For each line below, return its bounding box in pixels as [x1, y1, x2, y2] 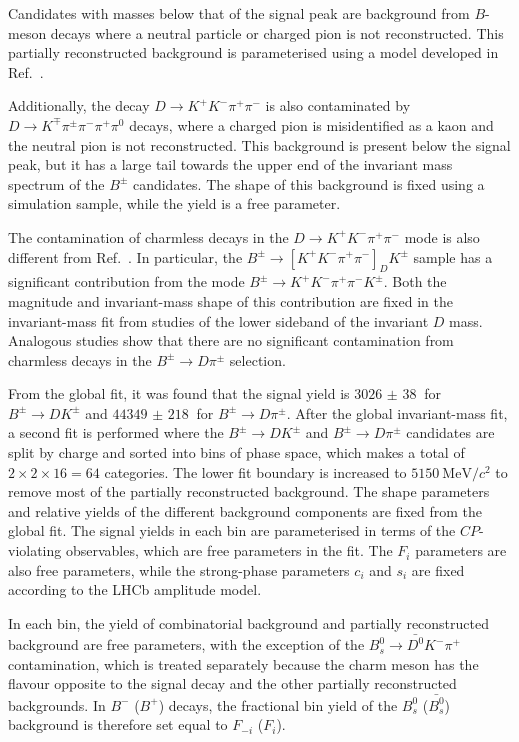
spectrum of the [8, 173, 105, 194]
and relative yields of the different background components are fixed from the [8, 500, 483, 521]
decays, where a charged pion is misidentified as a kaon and [129, 114, 494, 135]
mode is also [404, 226, 480, 247]
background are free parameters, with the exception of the [8, 634, 365, 655]
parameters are [415, 540, 507, 561]
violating [8, 540, 62, 561]
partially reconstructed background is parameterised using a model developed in [8, 42, 499, 63]
